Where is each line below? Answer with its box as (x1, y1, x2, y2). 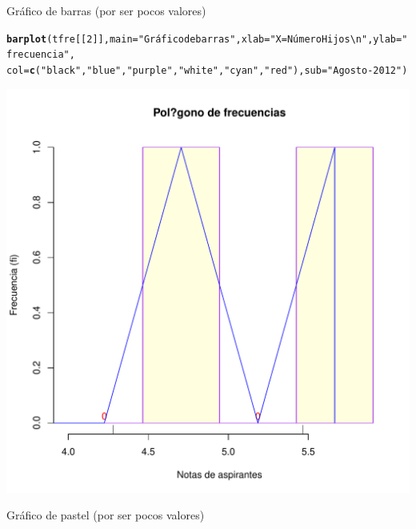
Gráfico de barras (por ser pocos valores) (6, 2, 206, 18)
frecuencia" (6, 49, 70, 61)
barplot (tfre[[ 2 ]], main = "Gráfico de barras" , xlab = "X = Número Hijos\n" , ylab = (6, 33, 402, 45)
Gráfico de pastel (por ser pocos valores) (6, 507, 205, 523)
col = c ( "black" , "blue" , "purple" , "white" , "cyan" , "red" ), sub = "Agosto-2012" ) (6, 64, 408, 76)
